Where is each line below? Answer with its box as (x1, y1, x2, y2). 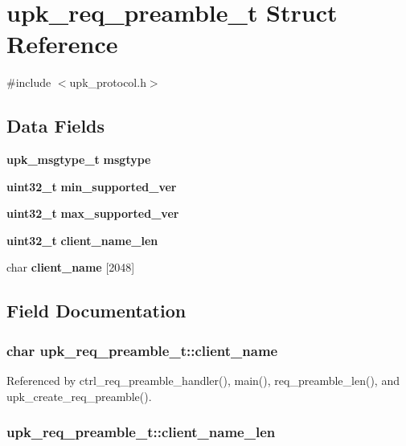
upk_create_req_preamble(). (6, 387, 152, 404)
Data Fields (6, 113, 105, 138)
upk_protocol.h (69, 74, 146, 91)
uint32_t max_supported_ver (6, 205, 179, 222)
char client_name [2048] (6, 259, 135, 276)
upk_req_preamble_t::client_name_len (6, 422, 276, 442)
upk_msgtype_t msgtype (6, 151, 151, 168)
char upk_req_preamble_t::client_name (6, 340, 278, 360)
